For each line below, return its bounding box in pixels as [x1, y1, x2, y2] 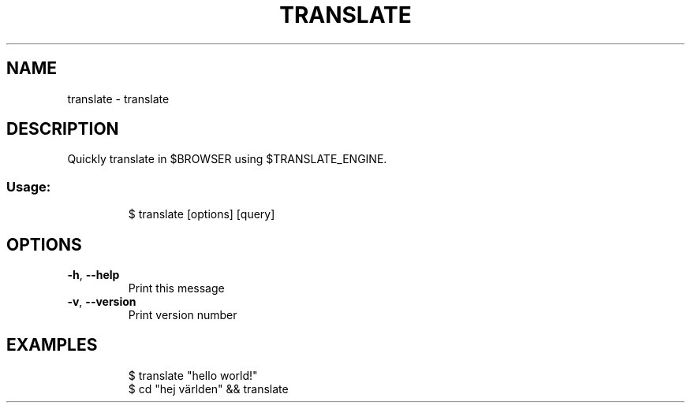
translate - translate [67, 91, 170, 106]
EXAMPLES [6, 335, 98, 355]
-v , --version [67, 295, 136, 309]
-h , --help [67, 268, 120, 282]
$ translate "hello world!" [128, 368, 258, 382]
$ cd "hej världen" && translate [128, 381, 289, 396]
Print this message [128, 281, 225, 296]
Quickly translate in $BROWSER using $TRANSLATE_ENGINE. [67, 152, 387, 166]
